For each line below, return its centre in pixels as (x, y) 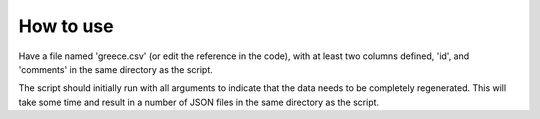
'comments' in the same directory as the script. (116, 69)
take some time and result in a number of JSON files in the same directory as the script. (199, 102)
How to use (66, 26)
